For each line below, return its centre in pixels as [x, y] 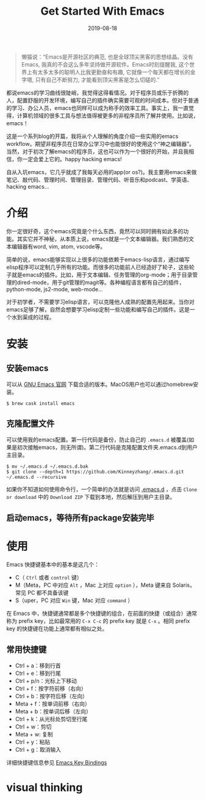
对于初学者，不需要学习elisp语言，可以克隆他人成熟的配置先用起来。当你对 [100, 302]
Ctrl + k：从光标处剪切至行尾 [51, 719]
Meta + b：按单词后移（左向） [53, 711]
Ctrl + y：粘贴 [33, 742]
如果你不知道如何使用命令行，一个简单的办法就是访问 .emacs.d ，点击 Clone [102, 489]
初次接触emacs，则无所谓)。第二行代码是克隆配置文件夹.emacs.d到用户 [107, 447]
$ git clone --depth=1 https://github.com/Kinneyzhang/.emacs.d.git [95, 471]
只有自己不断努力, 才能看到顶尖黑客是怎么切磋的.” [97, 79]
